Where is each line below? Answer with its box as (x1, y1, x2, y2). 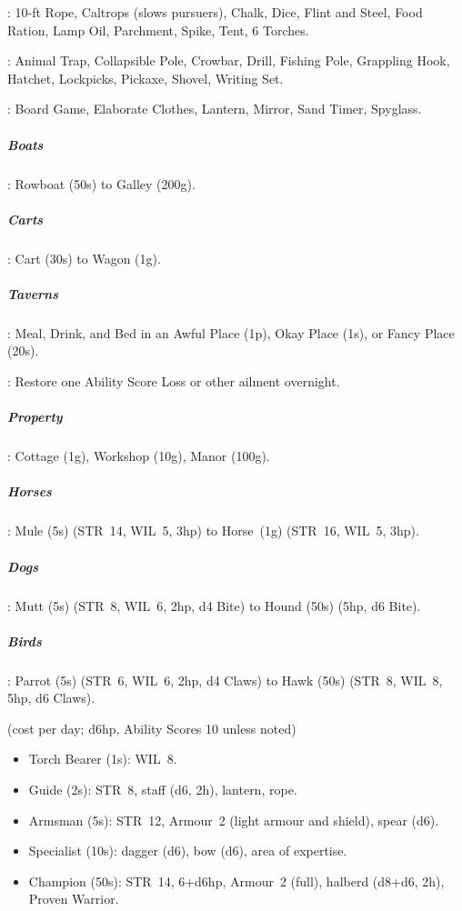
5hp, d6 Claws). (7, 688, 95, 707)
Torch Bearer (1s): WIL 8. (28, 749, 177, 768)
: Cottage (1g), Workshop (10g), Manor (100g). (7, 446, 270, 466)
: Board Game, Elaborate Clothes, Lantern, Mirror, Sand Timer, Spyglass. (7, 99, 422, 118)
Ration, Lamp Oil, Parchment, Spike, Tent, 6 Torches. (7, 20, 309, 39)
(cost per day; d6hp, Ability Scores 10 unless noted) (7, 718, 296, 737)
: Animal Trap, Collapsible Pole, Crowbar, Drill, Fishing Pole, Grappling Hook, (7, 51, 450, 70)
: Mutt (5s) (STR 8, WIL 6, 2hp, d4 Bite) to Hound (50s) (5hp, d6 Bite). (7, 596, 421, 615)
